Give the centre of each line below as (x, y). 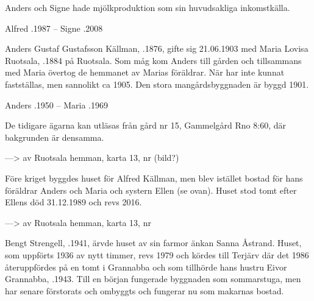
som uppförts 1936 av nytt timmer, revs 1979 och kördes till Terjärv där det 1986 (157, 254)
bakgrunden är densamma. (55, 137)
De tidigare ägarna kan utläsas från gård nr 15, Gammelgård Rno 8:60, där (146, 125)
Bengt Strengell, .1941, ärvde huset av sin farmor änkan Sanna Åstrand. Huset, (153, 243)
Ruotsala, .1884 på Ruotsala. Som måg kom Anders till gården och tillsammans (153, 60)
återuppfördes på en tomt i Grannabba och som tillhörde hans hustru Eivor (146, 267)
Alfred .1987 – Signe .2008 (54, 28)
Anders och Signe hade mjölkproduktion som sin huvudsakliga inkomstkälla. (148, 7)
